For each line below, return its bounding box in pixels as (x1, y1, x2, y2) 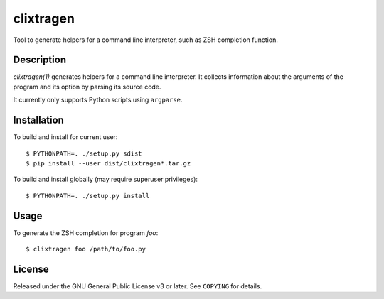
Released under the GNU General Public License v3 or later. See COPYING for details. (13, 281, 262, 290)
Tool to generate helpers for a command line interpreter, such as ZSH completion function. (13, 36, 279, 44)
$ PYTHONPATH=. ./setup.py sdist (26, 149, 142, 158)
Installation (13, 114, 64, 126)
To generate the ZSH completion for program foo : (13, 228, 159, 237)
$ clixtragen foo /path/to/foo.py (26, 245, 146, 253)
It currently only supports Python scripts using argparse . (13, 96, 183, 104)
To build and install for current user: (13, 133, 118, 141)
